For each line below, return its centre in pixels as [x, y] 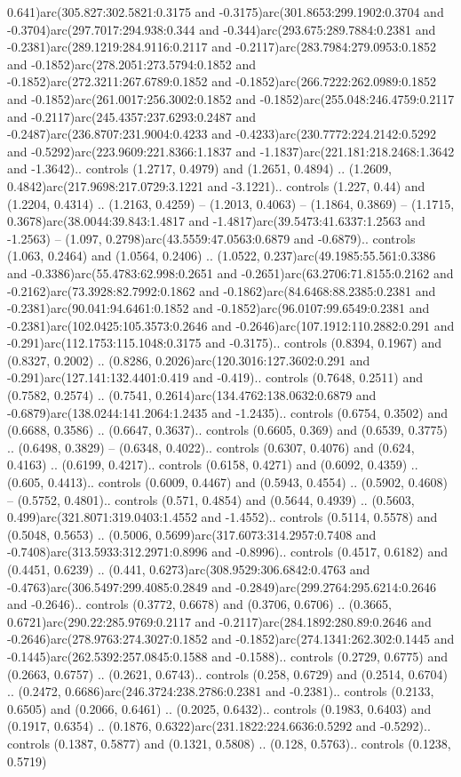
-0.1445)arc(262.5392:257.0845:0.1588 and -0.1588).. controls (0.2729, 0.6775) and [228, 656]
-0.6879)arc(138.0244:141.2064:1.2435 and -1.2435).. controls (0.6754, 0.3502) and [228, 412]
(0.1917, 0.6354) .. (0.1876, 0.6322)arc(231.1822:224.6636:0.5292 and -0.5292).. [219, 726]
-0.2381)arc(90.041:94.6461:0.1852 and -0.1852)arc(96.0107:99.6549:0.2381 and [219, 308]
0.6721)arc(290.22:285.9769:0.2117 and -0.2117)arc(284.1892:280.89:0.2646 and [219, 621]
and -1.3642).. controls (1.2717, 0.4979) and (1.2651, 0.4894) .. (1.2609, [199, 168]
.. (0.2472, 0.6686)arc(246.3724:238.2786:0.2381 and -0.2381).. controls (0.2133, [221, 691]
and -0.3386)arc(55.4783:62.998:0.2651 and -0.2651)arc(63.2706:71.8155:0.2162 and [230, 272]
